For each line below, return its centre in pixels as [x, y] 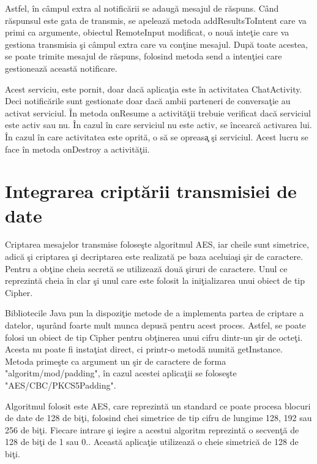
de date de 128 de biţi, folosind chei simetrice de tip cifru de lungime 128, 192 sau [158, 418]
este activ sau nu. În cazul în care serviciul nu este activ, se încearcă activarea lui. [158, 125]
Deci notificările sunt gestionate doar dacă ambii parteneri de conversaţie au [148, 101]
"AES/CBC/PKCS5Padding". [61, 385]
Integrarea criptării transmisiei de [151, 191]
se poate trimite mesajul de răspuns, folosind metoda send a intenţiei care [144, 56]
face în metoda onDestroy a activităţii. [77, 149]
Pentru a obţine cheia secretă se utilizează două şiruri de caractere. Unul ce [146, 268]
